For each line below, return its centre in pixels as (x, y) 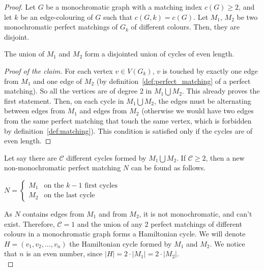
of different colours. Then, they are (185, 27)
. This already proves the (221, 91)
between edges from (35, 111)
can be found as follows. (168, 168)
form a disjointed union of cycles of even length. (159, 54)
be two (247, 17)
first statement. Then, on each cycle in (64, 100)
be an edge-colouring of (57, 17)
